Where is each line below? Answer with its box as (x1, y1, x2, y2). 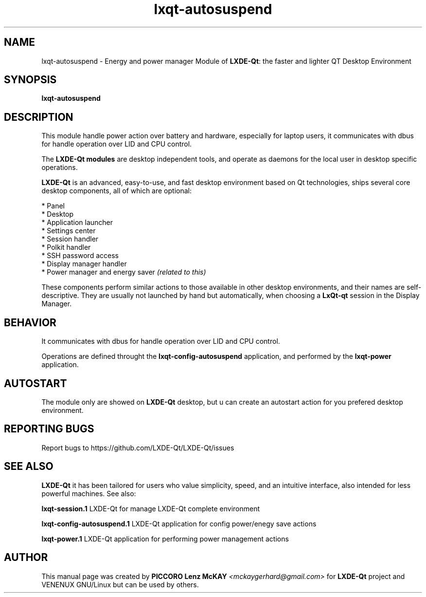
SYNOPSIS (4, 74, 57, 86)
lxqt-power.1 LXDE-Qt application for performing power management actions (41, 534, 289, 543)
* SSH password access (41, 251, 119, 260)
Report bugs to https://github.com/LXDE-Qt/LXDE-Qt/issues (41, 443, 234, 452)
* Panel (41, 202, 65, 210)
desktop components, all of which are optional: (41, 187, 192, 195)
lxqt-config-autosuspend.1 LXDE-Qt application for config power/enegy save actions (41, 519, 317, 528)
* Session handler (41, 235, 99, 243)
